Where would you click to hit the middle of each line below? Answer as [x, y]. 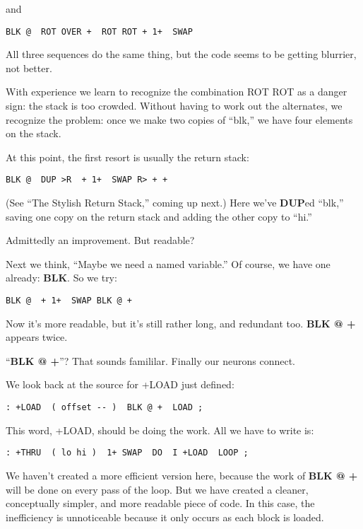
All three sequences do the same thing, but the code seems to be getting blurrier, [181, 54]
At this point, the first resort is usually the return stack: [127, 157]
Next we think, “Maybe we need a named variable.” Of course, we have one [168, 263]
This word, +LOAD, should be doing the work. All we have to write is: [160, 430]
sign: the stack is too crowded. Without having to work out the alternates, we [174, 106]
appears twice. [37, 337]
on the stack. [34, 133]
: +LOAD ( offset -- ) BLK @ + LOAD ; [105, 408]
